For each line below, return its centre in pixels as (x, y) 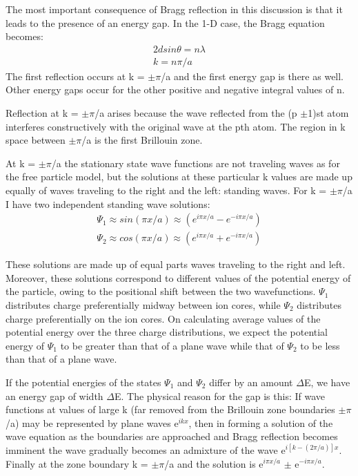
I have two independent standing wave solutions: (108, 203)
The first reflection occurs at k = (75, 76)
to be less (320, 345)
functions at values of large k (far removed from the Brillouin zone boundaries (170, 409)
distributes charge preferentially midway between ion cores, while (143, 305)
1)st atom (328, 113)
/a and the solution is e (214, 463)
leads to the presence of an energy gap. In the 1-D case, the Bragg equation (165, 22)
